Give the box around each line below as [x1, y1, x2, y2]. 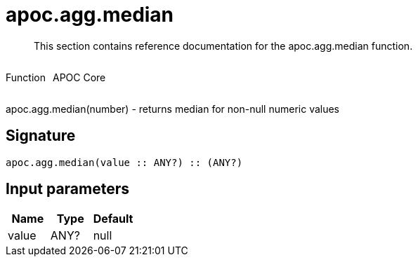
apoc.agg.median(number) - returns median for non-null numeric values [6, 102, 340, 115]
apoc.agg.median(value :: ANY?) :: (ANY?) [6, 156, 243, 168]
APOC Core [52, 71, 106, 83]
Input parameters [6, 180, 130, 198]
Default [93, 212, 133, 226]
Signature [6, 127, 76, 145]
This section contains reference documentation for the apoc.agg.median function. [34, 39, 413, 52]
